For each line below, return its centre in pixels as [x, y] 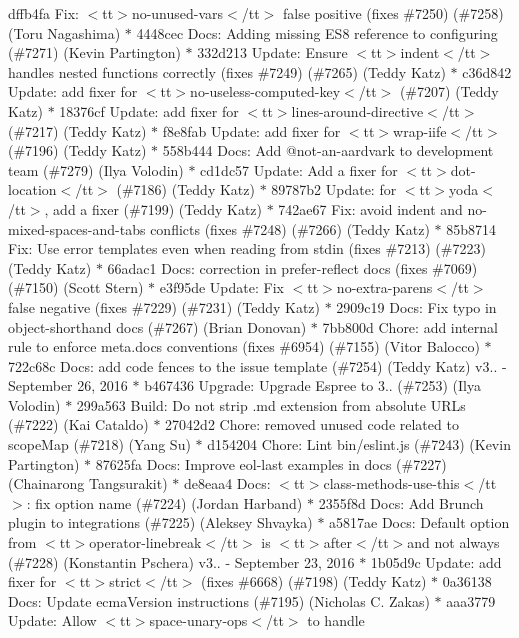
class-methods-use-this [391, 483]
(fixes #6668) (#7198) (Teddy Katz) [314, 581]
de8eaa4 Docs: [227, 483]
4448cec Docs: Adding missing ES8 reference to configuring [317, 32]
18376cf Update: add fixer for [149, 110]
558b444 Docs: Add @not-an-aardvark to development [328, 150]
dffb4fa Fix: [43, 13]
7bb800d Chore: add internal [410, 326]
